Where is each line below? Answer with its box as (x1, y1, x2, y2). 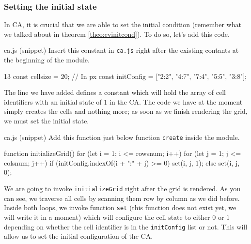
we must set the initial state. (4, 116, 89, 126)
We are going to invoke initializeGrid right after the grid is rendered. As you (4, 183, 240, 194)
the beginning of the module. (4, 55, 90, 65)
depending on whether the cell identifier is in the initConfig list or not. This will (4, 221, 248, 231)
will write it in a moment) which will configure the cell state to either (4, 212, 210, 222)
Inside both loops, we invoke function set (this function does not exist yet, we (4, 202, 236, 213)
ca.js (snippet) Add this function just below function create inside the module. (4, 132, 240, 142)
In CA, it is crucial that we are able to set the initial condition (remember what (4, 19, 241, 30)
